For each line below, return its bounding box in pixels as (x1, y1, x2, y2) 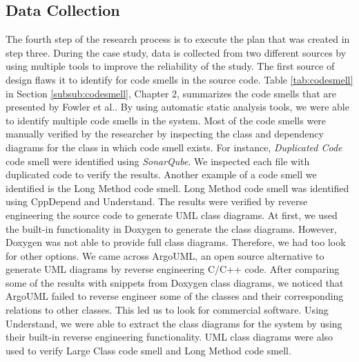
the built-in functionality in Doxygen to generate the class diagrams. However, (6, 221, 337, 236)
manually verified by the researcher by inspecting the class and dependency (6, 126, 324, 141)
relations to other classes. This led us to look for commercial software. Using (6, 303, 329, 317)
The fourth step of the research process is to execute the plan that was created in (6, 32, 350, 46)
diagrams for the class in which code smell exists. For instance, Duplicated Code (6, 140, 342, 154)
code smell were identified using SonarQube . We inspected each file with (6, 153, 310, 168)
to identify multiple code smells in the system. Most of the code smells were (6, 113, 327, 127)
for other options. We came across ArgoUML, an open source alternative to (6, 248, 324, 263)
